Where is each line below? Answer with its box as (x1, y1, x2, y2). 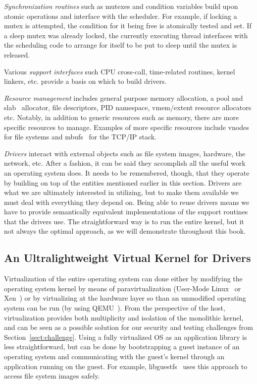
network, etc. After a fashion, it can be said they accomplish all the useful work (4, 158, 246, 168)
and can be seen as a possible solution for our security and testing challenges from (4, 322, 253, 332)
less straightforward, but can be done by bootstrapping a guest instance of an (4, 341, 240, 352)
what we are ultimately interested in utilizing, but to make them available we (4, 187, 239, 197)
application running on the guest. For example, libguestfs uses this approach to (4, 361, 248, 371)
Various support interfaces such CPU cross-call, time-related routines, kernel (4, 66, 235, 76)
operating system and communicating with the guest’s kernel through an (4, 351, 224, 362)
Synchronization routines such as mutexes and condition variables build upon (4, 1, 238, 11)
